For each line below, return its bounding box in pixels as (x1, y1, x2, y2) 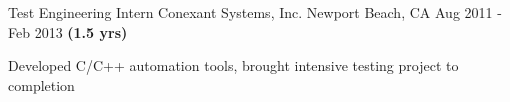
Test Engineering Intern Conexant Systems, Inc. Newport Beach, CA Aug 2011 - (8, 2, 502, 22)
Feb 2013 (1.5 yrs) (8, 21, 128, 42)
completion (8, 74, 75, 95)
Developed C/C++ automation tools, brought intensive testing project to (8, 55, 459, 76)
